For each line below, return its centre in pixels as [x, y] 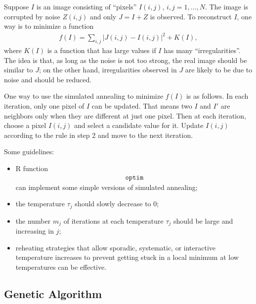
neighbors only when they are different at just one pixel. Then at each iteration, [125, 115]
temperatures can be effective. [61, 267]
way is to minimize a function [49, 26]
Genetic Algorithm [53, 293]
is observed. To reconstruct [191, 16]
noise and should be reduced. [48, 79]
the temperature [40, 204]
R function [32, 168]
